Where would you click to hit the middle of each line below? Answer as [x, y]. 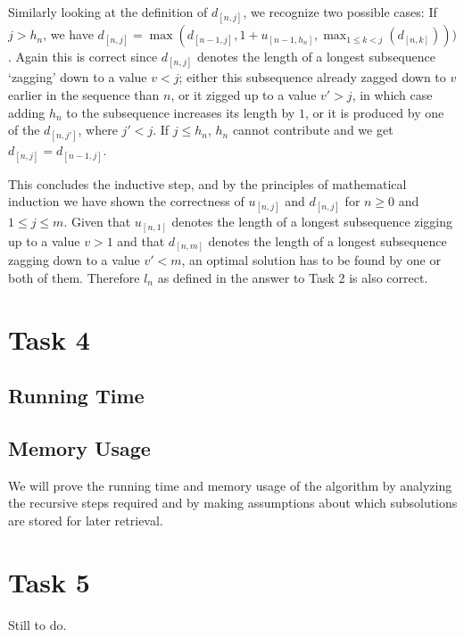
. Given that [97, 222]
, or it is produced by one [374, 112]
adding [27, 112]
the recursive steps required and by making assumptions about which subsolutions [233, 503]
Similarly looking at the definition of [108, 12]
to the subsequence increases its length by [181, 112]
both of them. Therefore [74, 277]
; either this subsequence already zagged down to [312, 77]
